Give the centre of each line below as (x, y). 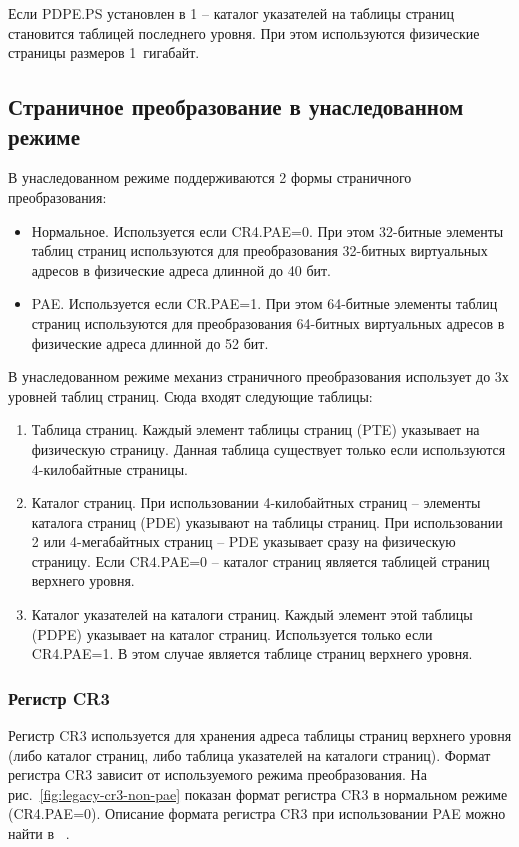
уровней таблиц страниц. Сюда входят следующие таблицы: (190, 395)
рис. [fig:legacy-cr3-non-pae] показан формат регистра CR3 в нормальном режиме (258, 793)
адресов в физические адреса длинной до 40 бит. (181, 269)
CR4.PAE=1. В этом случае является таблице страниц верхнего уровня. (252, 653)
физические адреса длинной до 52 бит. (150, 342)
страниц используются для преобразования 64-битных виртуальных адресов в (268, 322)
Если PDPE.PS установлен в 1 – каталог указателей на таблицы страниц (231, 13)
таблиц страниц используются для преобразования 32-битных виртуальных (259, 250)
